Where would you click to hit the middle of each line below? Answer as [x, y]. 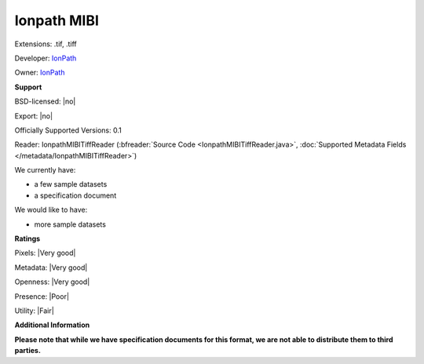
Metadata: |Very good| [51, 268]
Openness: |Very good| [52, 282]
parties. [27, 351]
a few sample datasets [71, 184]
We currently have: [45, 170]
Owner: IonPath [40, 73]
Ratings [27, 238]
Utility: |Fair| [34, 311]
